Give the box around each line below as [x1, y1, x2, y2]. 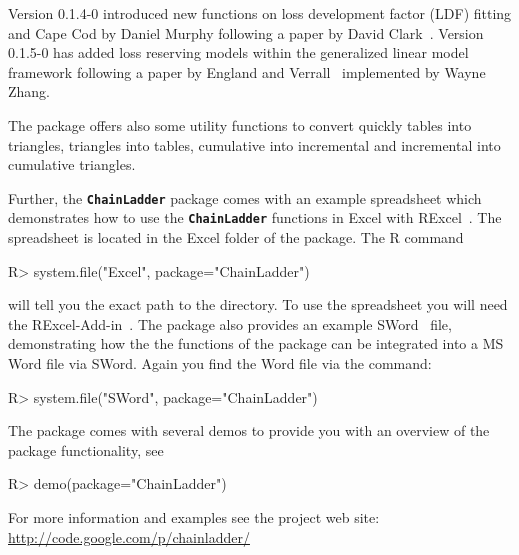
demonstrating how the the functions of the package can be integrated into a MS [8, 333, 504, 354]
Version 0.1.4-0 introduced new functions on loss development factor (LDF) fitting [8, 3, 512, 23]
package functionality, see [8, 439, 164, 460]
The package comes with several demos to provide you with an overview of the [8, 420, 490, 441]
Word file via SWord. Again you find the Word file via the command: [8, 353, 432, 374]
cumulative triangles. [8, 154, 136, 175]
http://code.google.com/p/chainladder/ [8, 526, 250, 547]
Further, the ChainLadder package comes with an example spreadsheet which [8, 187, 482, 208]
